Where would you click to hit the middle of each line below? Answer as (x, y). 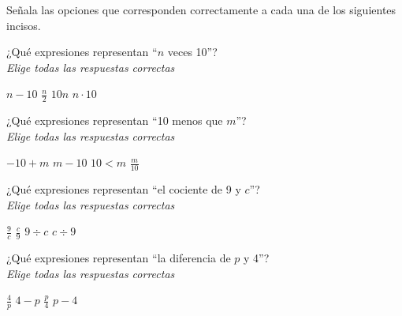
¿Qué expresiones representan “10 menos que (115, 120)
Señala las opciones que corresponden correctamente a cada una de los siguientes (201, 9)
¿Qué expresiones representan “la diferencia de (119, 258)
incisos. (24, 25)
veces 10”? (192, 52)
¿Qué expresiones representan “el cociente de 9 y (124, 189)
